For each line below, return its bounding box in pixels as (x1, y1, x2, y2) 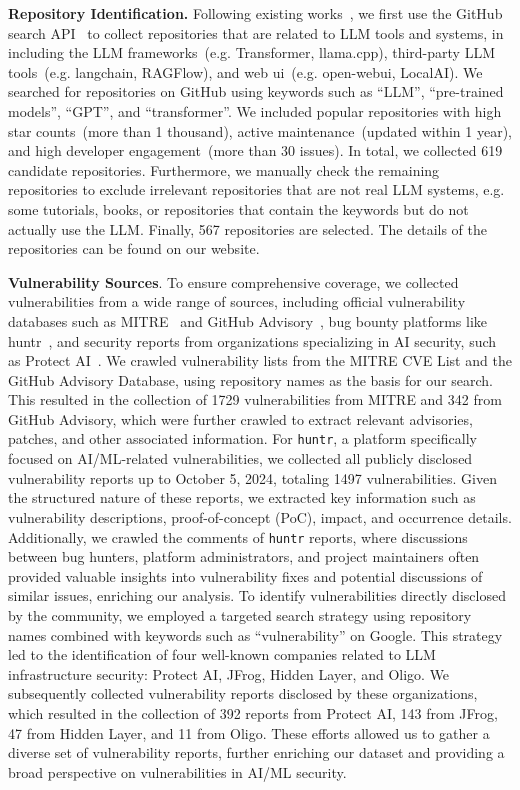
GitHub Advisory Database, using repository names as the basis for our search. (8, 369, 493, 390)
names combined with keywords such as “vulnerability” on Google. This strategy (8, 624, 503, 645)
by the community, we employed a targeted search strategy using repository (8, 604, 472, 625)
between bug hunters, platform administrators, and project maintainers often (8, 546, 480, 567)
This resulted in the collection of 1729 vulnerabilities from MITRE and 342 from (8, 389, 502, 410)
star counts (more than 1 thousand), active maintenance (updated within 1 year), (8, 120, 512, 141)
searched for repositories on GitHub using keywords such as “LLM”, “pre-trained (8, 81, 504, 102)
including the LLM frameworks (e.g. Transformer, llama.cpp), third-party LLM (8, 42, 495, 63)
